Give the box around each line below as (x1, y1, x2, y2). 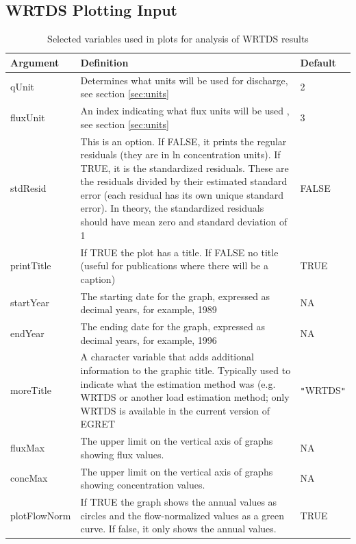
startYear (10, 295, 49, 310)
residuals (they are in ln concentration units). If (80, 147, 281, 162)
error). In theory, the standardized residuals (80, 201, 264, 215)
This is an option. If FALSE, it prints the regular (80, 134, 287, 148)
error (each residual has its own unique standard (80, 187, 283, 201)
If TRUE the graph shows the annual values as (80, 495, 277, 509)
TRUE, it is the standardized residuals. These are (80, 160, 289, 175)
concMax (10, 471, 48, 485)
